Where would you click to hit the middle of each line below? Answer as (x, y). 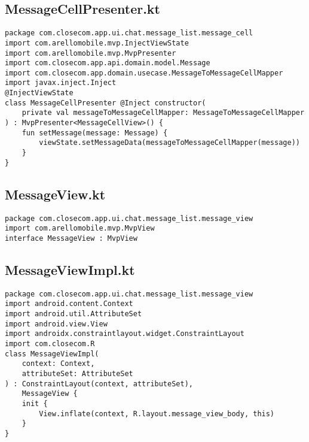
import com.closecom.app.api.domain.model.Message (108, 63)
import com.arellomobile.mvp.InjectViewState (97, 43)
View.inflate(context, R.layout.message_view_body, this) (157, 414)
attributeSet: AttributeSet (77, 374)
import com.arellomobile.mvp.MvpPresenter (91, 53)
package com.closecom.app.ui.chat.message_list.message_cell (129, 33)
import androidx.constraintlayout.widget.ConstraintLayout (125, 334)
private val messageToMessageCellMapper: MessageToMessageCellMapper (163, 113)
